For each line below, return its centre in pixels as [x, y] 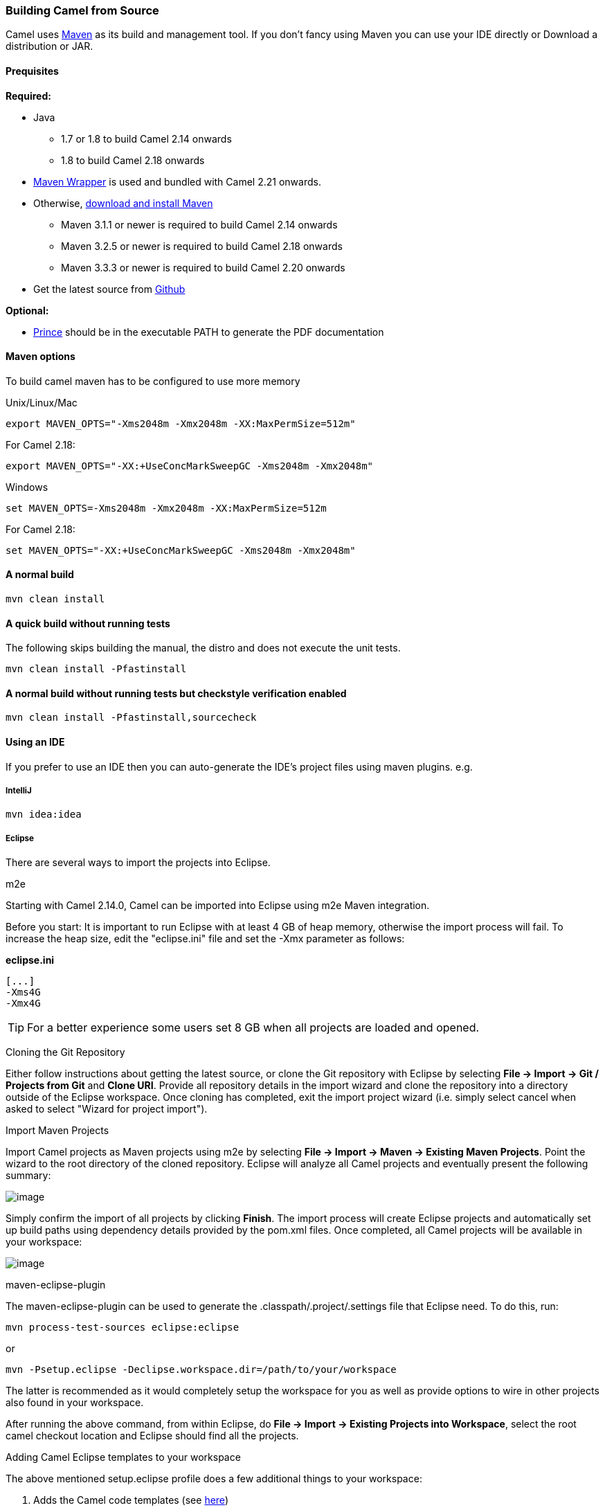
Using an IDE [35, 742]
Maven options [40, 357]
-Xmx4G [23, 1004]
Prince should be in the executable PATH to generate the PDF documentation [209, 332]
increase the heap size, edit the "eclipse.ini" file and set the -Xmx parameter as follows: [205, 939]
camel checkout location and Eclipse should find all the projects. [152, 1436]
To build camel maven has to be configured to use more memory [153, 381]
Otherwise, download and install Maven [123, 203]
